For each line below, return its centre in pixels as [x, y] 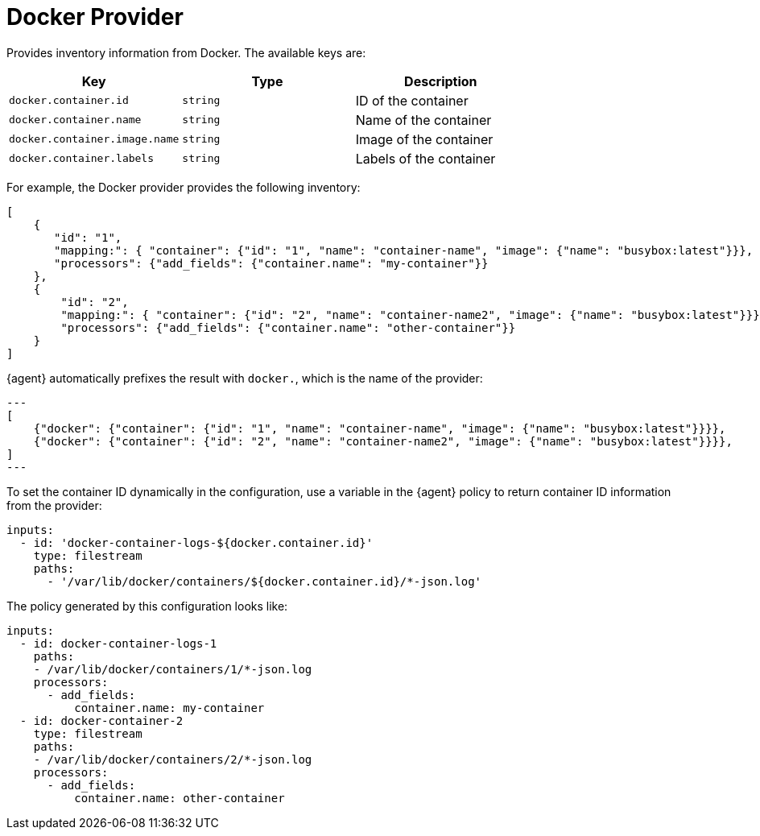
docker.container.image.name [94, 139]
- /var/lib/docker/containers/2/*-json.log [173, 759]
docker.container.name [75, 120]
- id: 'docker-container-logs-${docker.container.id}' [196, 542]
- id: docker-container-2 [101, 720]
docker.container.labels [82, 159]
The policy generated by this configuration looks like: [147, 606]
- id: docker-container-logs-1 [118, 643]
